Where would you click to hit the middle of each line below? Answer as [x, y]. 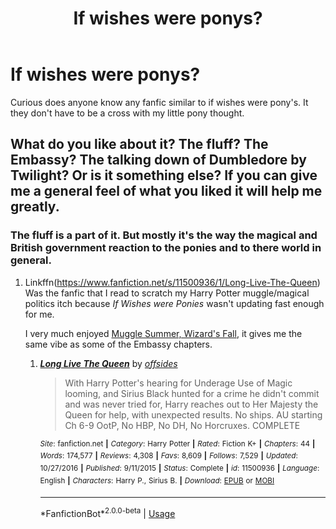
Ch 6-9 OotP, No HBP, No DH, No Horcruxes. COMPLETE [182, 425]
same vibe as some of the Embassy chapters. [118, 344]
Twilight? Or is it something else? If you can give [164, 175]
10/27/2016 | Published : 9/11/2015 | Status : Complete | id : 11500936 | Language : [179, 468]
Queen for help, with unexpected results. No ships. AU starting [193, 414]
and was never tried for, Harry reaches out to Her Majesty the [191, 404]
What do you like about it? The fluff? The [139, 144]
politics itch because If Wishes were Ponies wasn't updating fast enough [174, 303]
